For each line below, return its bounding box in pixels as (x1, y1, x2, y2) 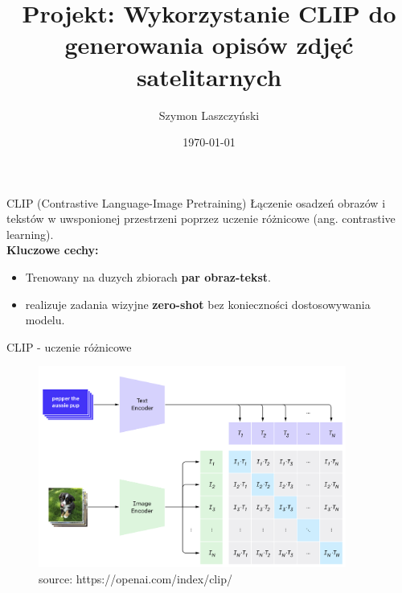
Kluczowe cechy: (6, 241, 99, 258)
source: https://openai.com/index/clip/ (39, 570, 232, 587)
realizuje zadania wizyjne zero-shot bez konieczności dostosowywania (25, 295, 371, 312)
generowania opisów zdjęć (64, 28, 354, 61)
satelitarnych (136, 60, 282, 93)
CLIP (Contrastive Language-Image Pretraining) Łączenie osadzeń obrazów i (6, 194, 386, 211)
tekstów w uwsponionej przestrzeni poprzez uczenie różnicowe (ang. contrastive (6, 210, 396, 227)
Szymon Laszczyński (158, 106, 260, 123)
